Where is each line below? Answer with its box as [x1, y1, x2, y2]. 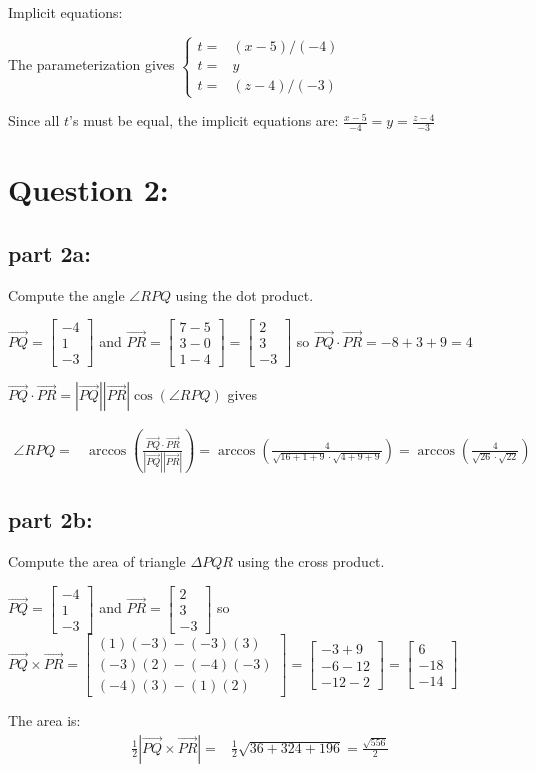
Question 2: [8, 169, 169, 210]
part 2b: [8, 504, 93, 535]
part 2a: [8, 237, 92, 268]
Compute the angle [8, 284, 125, 305]
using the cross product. [237, 551, 385, 572]
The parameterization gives [8, 54, 175, 75]
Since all [8, 110, 60, 131]
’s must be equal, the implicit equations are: [69, 110, 339, 131]
